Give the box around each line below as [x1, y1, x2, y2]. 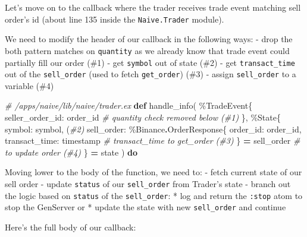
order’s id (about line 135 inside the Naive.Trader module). [5, 12, 224, 25]
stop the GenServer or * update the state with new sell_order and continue [5, 201, 286, 213]
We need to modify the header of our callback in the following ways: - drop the [5, 33, 293, 45]
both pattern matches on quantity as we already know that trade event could [5, 44, 290, 56]
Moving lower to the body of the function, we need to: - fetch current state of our [5, 166, 302, 178]
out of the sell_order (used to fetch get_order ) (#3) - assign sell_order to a [5, 68, 296, 80]
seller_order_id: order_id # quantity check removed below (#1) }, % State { [5, 111, 281, 123]
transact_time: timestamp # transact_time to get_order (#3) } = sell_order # [5, 134, 300, 147]
